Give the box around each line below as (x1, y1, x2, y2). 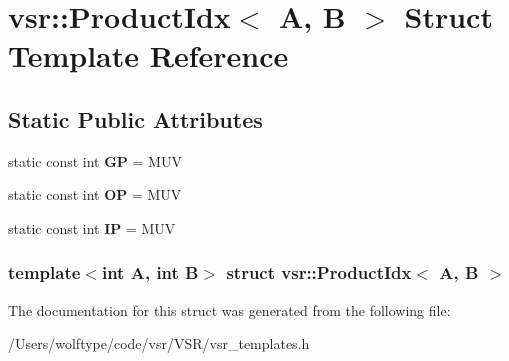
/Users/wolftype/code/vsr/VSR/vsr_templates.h (8, 333, 310, 354)
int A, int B (101, 260, 199, 285)
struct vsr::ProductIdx (226, 260, 412, 285)
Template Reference (8, 35, 289, 76)
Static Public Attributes (8, 103, 263, 134)
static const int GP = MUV (8, 150, 182, 171)
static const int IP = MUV (8, 217, 176, 238)
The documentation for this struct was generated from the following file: (8, 299, 451, 320)
